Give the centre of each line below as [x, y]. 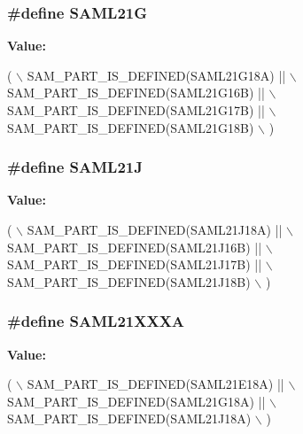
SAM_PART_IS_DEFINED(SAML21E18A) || [155, 384]
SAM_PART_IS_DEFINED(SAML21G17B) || [136, 110]
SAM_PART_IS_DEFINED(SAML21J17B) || [135, 264]
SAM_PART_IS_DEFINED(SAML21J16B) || [135, 247]
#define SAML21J [75, 167]
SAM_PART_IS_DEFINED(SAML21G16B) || [136, 93]
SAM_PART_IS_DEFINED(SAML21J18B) [129, 281]
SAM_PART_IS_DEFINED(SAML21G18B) [131, 127]
